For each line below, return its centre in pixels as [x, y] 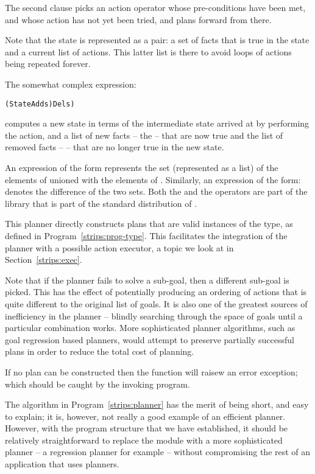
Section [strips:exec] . [44, 260]
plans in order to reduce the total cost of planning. [100, 351]
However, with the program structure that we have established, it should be [147, 428]
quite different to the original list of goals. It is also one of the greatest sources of [156, 303]
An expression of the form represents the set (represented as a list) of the [142, 167]
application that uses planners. [62, 464]
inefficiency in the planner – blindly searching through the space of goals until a [154, 315]
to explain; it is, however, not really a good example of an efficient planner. [145, 416]
